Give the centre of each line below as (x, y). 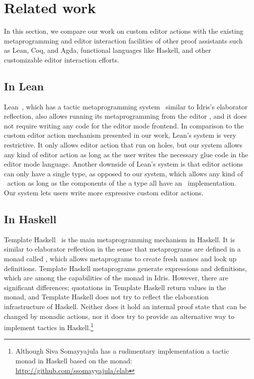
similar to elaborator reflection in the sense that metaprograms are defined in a (122, 249)
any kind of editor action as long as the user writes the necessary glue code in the (126, 154)
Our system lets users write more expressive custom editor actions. (104, 193)
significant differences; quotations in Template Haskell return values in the (115, 287)
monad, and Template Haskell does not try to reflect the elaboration (106, 297)
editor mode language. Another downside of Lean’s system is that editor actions (124, 164)
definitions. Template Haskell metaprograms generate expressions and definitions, (126, 268)
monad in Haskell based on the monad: (74, 361)
